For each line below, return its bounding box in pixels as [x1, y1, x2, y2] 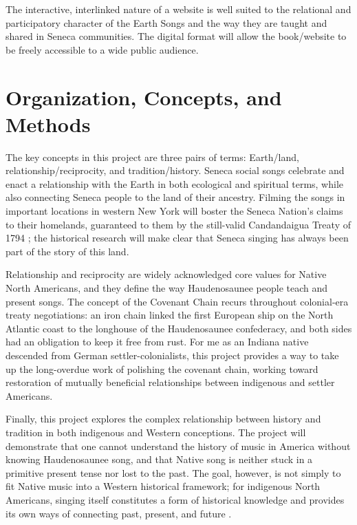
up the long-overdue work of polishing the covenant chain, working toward [6, 361, 318, 376]
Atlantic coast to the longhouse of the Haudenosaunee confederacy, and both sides [6, 321, 352, 335]
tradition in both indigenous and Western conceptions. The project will [6, 425, 306, 439]
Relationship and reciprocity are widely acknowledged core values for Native [6, 267, 327, 281]
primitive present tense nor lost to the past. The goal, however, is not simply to [6, 465, 341, 480]
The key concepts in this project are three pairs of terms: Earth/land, [6, 149, 299, 164]
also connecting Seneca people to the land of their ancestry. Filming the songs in [6, 190, 345, 204]
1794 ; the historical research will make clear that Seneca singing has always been [6, 231, 349, 245]
